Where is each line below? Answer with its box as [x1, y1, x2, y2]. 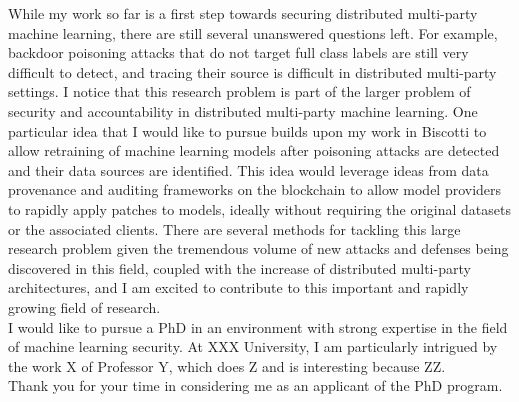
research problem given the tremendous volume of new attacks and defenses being [8, 238, 509, 259]
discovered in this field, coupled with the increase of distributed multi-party [8, 257, 471, 278]
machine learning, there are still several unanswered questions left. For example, [8, 22, 498, 43]
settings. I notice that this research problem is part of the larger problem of [8, 81, 471, 102]
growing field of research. [8, 296, 161, 317]
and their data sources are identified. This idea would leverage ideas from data [8, 159, 489, 180]
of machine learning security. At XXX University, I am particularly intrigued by [8, 336, 498, 357]
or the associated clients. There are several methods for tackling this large [8, 218, 461, 239]
